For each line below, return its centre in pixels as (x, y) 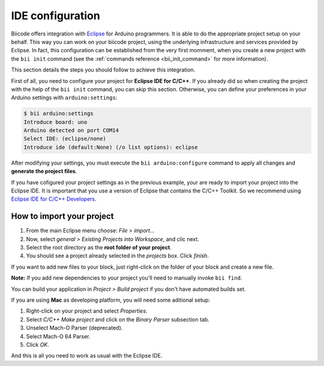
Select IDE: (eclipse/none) (65, 139)
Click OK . (37, 344)
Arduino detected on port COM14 (71, 130)
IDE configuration (55, 16)
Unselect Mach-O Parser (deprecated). (74, 328)
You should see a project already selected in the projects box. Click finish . (118, 256)
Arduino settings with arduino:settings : (64, 98)
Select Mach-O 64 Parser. (58, 336)
